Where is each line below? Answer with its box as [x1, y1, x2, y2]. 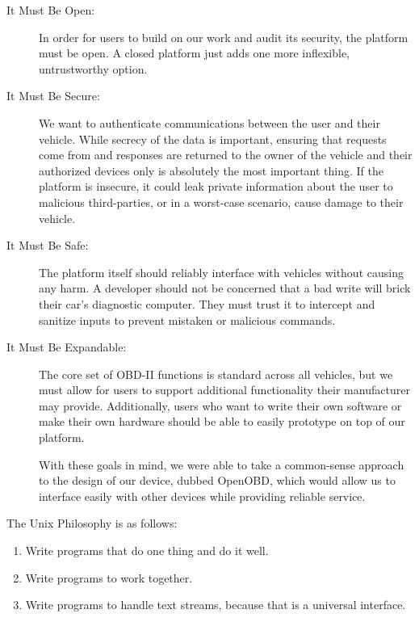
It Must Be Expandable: [6, 338, 127, 355]
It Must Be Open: [6, 2, 95, 18]
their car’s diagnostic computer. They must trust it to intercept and [39, 295, 375, 312]
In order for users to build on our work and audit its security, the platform [39, 28, 409, 45]
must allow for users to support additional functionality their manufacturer [39, 381, 410, 398]
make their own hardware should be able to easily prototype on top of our [39, 413, 405, 430]
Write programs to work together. [25, 569, 193, 586]
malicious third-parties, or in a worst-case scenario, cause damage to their [39, 193, 404, 210]
